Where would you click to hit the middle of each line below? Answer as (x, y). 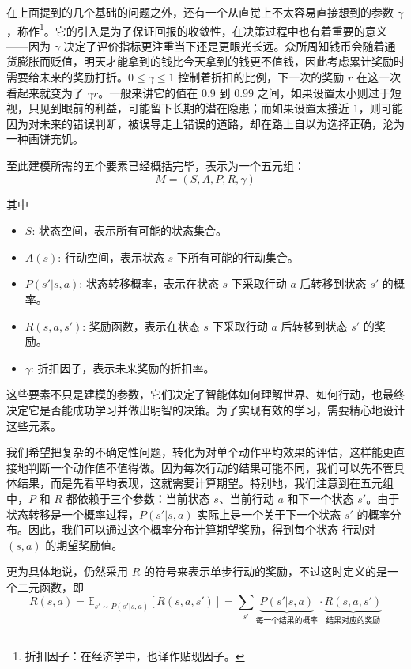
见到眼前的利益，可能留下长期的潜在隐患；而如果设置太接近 (194, 108)
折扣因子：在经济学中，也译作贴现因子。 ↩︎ (135, 655)
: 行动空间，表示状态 (111, 257)
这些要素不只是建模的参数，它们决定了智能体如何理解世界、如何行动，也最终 (205, 394)
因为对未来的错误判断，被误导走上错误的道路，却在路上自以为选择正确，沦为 (205, 123)
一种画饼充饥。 (45, 139)
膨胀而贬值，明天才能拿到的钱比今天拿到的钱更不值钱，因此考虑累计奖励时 (211, 61)
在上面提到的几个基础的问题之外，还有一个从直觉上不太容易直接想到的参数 (200, 12)
